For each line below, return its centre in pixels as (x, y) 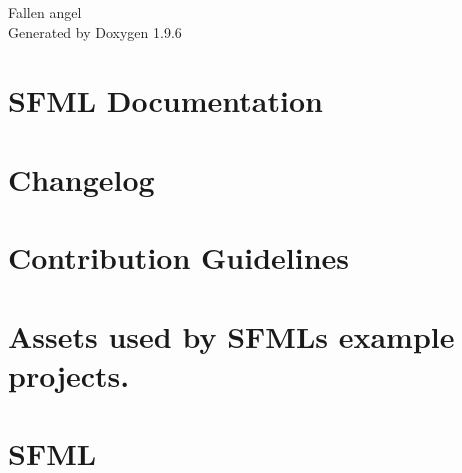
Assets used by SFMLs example (231, 335)
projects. (69, 374)
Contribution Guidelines (179, 257)
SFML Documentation (165, 100)
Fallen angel (45, 12)
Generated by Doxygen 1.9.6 (95, 31)
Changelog (81, 178)
